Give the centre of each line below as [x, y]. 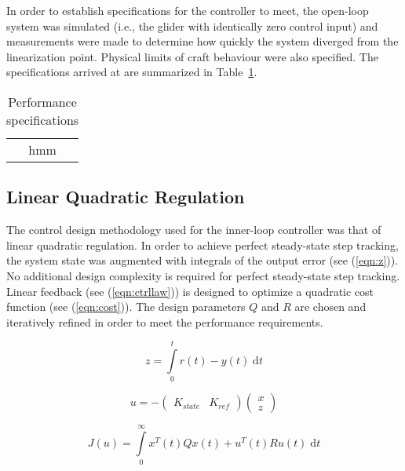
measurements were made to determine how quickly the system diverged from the [202, 41]
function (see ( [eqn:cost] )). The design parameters [126, 307]
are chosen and [330, 307]
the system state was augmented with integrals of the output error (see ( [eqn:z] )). [202, 260]
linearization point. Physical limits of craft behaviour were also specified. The [192, 56]
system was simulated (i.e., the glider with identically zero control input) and [192, 26]
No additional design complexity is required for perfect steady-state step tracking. [203, 275]
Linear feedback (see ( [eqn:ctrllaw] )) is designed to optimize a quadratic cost [190, 291]
